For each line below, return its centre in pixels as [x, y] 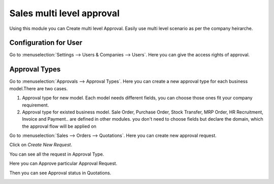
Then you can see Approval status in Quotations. [60, 173]
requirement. [36, 105]
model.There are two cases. [39, 88]
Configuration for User [46, 43]
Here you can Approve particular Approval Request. [63, 163]
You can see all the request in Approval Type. [57, 154]
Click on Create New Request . [41, 145]
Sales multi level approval [64, 13]
